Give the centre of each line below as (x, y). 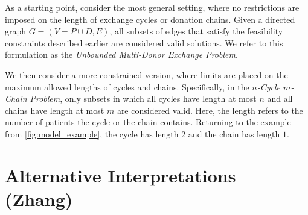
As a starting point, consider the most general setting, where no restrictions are (152, 7)
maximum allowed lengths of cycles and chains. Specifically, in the (127, 86)
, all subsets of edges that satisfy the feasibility (196, 31)
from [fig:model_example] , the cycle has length (92, 133)
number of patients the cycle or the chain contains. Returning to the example (148, 122)
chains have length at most (55, 110)
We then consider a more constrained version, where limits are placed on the (146, 74)
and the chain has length (234, 133)
